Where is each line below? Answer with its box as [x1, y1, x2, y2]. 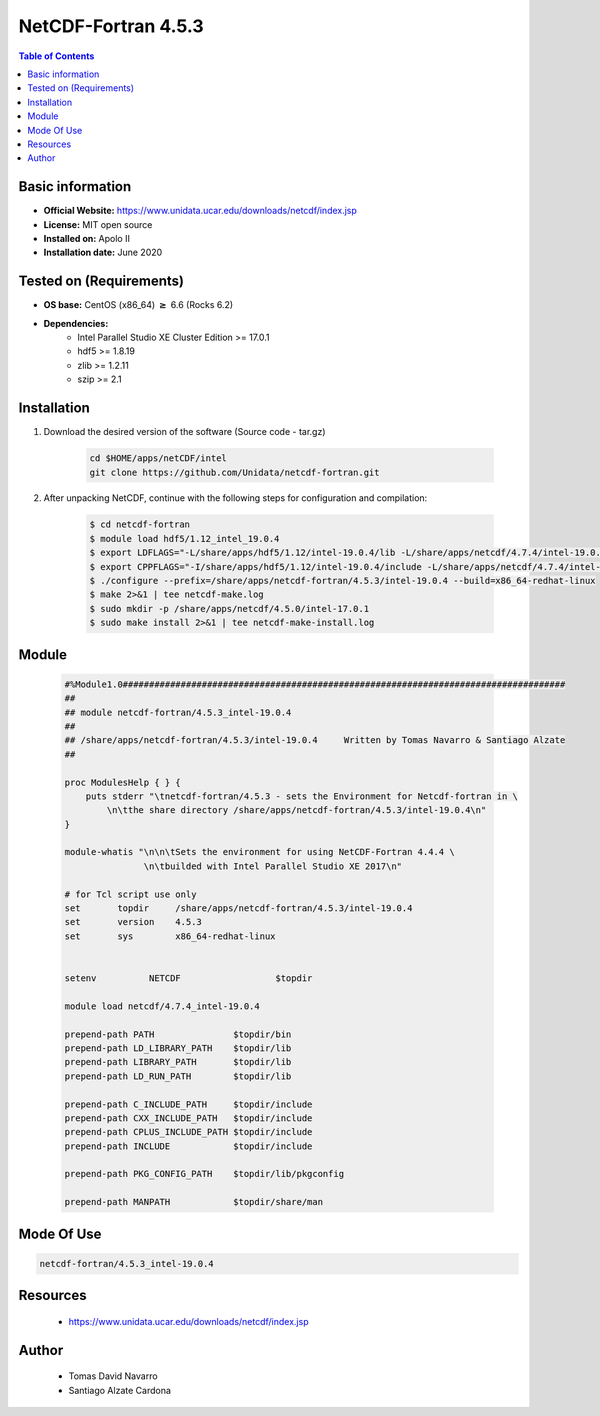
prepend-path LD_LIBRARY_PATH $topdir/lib [64, 1042, 292, 1054]
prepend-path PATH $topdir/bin [64, 1028, 292, 1040]
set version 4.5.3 [64, 916, 202, 928]
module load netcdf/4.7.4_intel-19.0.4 [64, 1000, 260, 1012]
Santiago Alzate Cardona [68, 1384, 172, 1396]
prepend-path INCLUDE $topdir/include [64, 1140, 313, 1152]
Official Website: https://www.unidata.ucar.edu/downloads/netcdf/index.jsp [43, 205, 357, 217]
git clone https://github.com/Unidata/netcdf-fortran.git [89, 466, 380, 478]
